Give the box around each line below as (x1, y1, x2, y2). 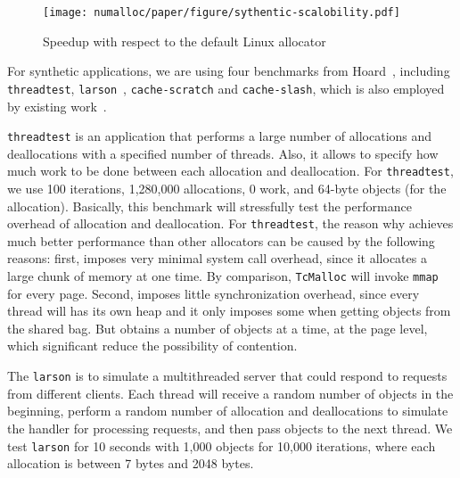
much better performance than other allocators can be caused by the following (7, 231, 435, 250)
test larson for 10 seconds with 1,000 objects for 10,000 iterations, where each (7, 436, 436, 455)
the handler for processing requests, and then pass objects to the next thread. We (7, 418, 453, 437)
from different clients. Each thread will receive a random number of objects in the (7, 383, 454, 402)
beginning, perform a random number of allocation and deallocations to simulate (7, 401, 448, 420)
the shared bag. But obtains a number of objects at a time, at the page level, (7, 318, 428, 337)
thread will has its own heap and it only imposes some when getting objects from (7, 301, 451, 320)
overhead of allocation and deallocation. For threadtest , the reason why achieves (7, 214, 454, 233)
